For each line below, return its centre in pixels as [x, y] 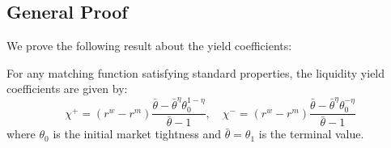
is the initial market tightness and [137, 134]
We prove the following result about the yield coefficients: [149, 46]
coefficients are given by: [67, 89]
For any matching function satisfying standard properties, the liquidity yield [196, 72]
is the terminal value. [311, 134]
